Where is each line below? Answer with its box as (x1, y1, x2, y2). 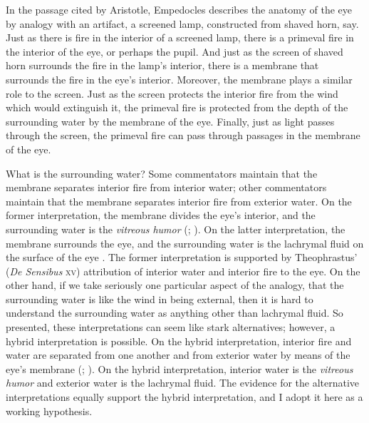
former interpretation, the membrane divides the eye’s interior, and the (6, 208, 316, 223)
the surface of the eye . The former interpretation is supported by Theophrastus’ (6, 250, 358, 265)
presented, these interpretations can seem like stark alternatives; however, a (6, 320, 336, 335)
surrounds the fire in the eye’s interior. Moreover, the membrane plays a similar (6, 71, 353, 86)
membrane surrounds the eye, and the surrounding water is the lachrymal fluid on (6, 235, 364, 250)
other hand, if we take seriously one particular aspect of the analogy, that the (6, 277, 344, 292)
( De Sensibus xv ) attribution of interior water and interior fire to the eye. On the (6, 263, 360, 278)
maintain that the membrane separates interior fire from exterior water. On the (6, 193, 352, 208)
